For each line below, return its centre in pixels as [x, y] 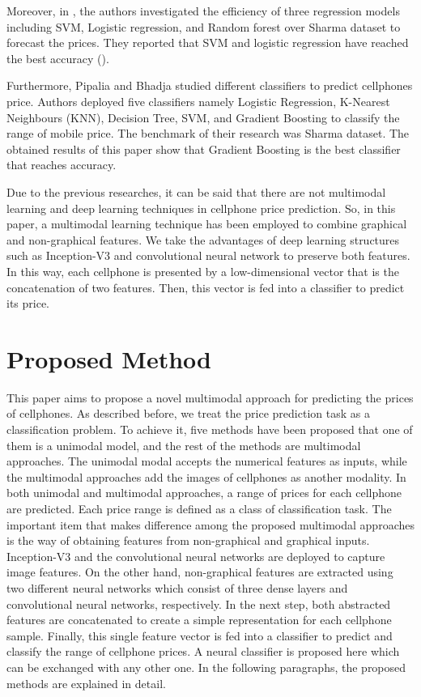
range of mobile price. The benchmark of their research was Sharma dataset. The [208, 133]
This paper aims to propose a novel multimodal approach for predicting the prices [210, 397]
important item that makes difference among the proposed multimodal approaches [210, 524]
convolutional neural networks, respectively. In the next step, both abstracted [199, 603]
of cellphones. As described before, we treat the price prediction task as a [188, 413]
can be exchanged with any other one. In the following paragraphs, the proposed [206, 667]
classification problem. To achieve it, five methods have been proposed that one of [210, 429]
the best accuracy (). [58, 58]
